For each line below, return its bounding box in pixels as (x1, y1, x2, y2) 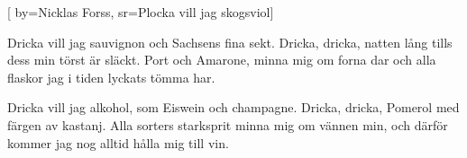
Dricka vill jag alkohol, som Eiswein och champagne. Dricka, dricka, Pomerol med (7, 98, 460, 117)
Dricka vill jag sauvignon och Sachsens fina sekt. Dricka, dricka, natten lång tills (7, 32, 453, 51)
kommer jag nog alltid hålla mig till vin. (7, 133, 229, 152)
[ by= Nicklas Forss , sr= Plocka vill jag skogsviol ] (7, 3, 274, 21)
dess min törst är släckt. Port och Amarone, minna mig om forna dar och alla (7, 50, 436, 69)
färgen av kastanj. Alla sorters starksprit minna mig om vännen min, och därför (7, 115, 448, 134)
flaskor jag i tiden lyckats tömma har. (7, 67, 215, 86)
